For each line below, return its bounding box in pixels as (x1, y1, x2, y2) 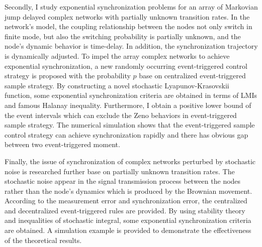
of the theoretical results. (5, 234, 82, 245)
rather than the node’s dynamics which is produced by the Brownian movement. (5, 185, 252, 196)
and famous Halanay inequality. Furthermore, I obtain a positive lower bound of (5, 99, 251, 110)
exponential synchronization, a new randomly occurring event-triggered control (5, 60, 247, 71)
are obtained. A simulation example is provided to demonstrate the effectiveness (5, 225, 251, 235)
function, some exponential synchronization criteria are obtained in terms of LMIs (5, 90, 257, 100)
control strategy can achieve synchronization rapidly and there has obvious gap (5, 129, 248, 140)
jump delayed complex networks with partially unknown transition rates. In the (5, 11, 250, 22)
